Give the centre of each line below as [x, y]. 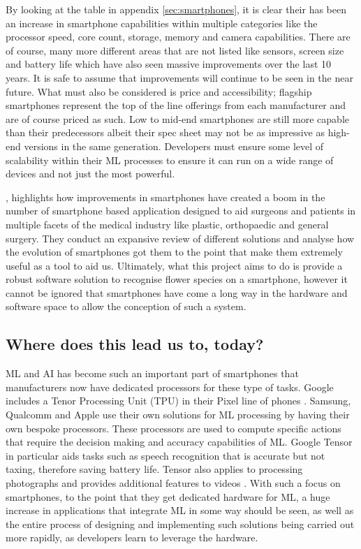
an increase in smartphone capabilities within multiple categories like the [162, 23]
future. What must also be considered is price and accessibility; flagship [159, 91]
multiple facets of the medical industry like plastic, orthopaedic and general [167, 224]
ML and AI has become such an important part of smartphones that [152, 373]
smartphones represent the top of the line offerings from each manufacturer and [176, 105]
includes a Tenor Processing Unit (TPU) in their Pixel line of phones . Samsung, [178, 401]
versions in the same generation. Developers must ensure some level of [174, 146]
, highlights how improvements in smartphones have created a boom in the [165, 197]
